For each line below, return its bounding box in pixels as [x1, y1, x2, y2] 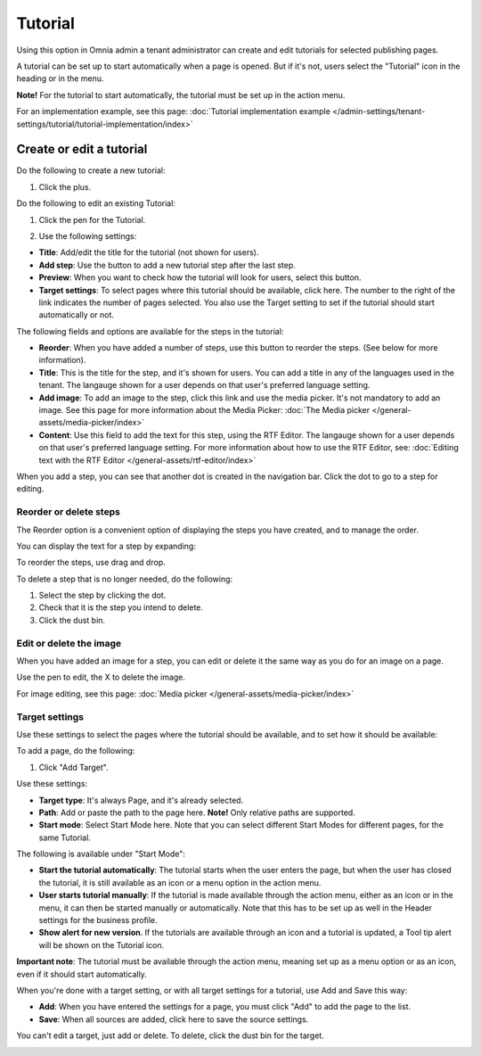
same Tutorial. [38, 832, 91, 843]
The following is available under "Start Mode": [16, 848, 186, 860]
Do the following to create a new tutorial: [16, 165, 166, 176]
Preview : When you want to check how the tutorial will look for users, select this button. [38, 272, 362, 283]
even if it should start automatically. [16, 969, 147, 979]
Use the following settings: [38, 230, 137, 241]
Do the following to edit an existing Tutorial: [16, 198, 175, 209]
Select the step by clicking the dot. [38, 590, 167, 601]
